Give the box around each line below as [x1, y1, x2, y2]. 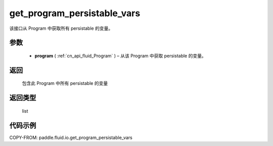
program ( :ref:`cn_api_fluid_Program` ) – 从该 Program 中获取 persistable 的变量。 [34, 53, 207, 59]
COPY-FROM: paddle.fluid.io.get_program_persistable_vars [9, 134, 132, 140]
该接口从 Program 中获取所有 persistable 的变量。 [9, 25, 113, 31]
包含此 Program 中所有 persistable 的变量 [22, 80, 108, 86]
